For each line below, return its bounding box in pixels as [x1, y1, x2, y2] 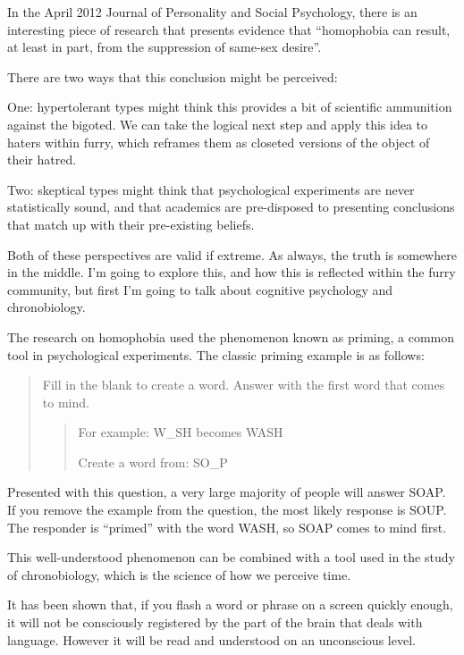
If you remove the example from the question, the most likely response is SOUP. [7, 500, 447, 519]
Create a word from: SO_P [78, 452, 228, 471]
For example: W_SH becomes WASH [78, 423, 283, 441]
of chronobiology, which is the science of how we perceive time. [7, 565, 351, 584]
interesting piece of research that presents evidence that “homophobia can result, [7, 20, 451, 38]
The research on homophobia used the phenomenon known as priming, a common [7, 327, 455, 346]
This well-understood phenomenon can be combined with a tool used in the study [7, 548, 455, 567]
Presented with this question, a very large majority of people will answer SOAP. [7, 483, 446, 501]
